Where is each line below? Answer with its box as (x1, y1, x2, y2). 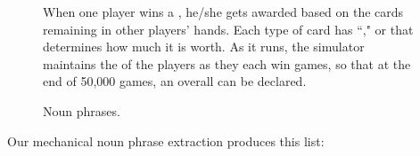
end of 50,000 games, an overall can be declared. (43, 72, 307, 90)
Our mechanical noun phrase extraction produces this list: (7, 131, 325, 150)
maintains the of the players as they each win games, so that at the (43, 54, 411, 73)
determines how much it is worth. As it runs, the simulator (43, 37, 365, 56)
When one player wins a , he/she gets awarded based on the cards (43, 3, 404, 20)
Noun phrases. (43, 101, 120, 120)
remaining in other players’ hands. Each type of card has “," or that (43, 19, 414, 38)
